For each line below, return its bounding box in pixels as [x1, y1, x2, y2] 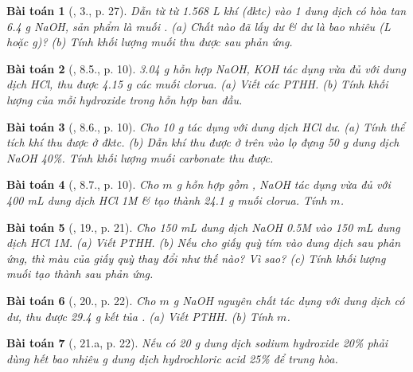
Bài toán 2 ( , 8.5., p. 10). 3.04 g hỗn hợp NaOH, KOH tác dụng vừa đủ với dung [6, 60, 407, 76]
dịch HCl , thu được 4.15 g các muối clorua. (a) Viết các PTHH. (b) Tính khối [6, 76, 388, 92]
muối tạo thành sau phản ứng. [6, 265, 154, 282]
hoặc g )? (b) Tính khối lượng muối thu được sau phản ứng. [6, 33, 293, 50]
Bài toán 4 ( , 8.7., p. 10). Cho [6, 176, 159, 193]
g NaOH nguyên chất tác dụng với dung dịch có [173, 292, 405, 308]
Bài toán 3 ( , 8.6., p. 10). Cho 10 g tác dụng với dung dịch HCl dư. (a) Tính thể [6, 118, 405, 135]
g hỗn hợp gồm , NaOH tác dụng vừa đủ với [176, 176, 391, 193]
